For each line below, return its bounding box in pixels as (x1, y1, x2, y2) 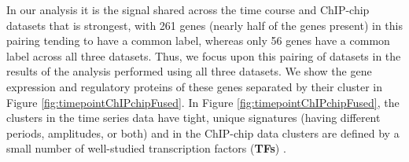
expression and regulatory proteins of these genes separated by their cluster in (6, 78, 382, 94)
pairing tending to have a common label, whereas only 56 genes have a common (6, 32, 390, 49)
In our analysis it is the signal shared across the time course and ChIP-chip (6, 2, 370, 17)
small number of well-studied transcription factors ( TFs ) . (6, 140, 286, 156)
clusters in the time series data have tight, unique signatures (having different (6, 109, 381, 126)
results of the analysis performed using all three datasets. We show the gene (6, 63, 372, 79)
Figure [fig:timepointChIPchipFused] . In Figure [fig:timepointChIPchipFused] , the (6, 94, 400, 110)
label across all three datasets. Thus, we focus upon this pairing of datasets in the (6, 47, 401, 64)
